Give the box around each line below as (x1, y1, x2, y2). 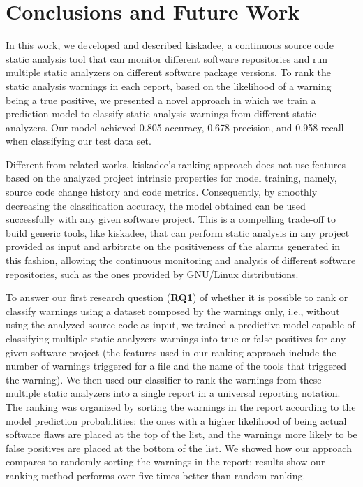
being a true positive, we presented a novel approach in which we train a (6, 92, 316, 107)
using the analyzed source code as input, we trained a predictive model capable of (6, 317, 355, 332)
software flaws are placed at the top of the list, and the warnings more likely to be (6, 427, 357, 442)
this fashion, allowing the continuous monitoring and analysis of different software (6, 253, 356, 268)
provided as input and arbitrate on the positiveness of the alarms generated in (6, 239, 340, 254)
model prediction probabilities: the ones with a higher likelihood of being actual (6, 413, 347, 428)
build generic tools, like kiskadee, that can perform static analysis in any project (6, 225, 350, 240)
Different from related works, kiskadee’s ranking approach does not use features (6, 157, 346, 171)
